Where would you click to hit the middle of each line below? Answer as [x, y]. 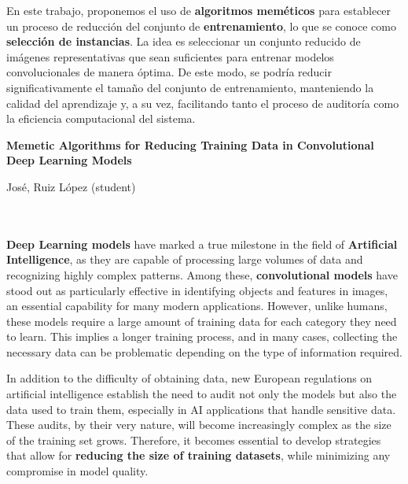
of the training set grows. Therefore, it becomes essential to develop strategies [194, 440]
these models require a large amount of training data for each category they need [202, 321]
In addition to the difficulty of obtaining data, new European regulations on [189, 378]
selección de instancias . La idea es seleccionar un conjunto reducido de [184, 41]
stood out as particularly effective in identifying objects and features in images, [197, 290]
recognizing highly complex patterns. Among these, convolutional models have [202, 274]
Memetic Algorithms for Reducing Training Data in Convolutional [190, 144]
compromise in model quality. [77, 471]
